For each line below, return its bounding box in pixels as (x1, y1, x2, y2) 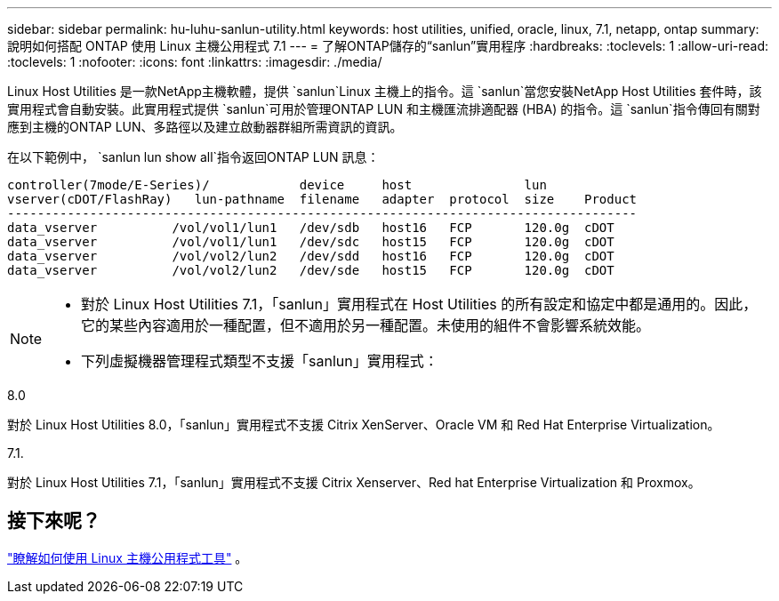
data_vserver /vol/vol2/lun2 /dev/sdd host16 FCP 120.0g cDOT (7, 249, 614, 263)
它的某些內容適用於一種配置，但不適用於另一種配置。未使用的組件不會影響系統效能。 (81, 317, 651, 334)
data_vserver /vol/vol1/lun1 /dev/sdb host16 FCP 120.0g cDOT (7, 220, 614, 235)
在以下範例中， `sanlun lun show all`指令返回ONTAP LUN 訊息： (7, 149, 380, 164)
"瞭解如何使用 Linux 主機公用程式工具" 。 (7, 549, 248, 565)
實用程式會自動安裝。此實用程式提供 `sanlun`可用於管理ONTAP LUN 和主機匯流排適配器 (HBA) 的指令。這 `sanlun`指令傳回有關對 (7, 101, 760, 116)
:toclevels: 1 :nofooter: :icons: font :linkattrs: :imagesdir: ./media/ (7, 54, 382, 69)
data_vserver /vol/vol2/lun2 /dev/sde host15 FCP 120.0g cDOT (7, 263, 614, 277)
